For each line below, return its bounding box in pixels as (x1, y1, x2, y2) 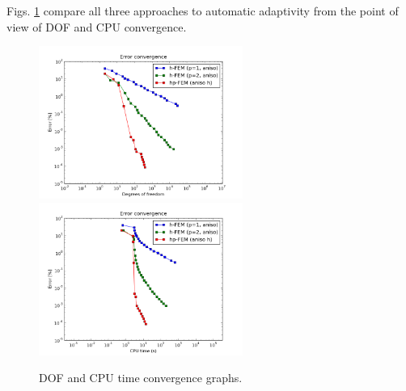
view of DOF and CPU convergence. (6, 18, 187, 35)
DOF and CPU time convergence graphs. (39, 369, 243, 386)
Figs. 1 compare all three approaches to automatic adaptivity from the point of (6, 2, 399, 19)
